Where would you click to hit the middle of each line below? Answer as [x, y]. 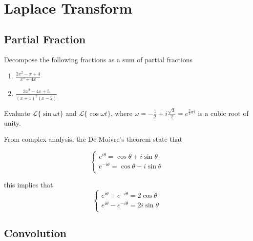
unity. [12, 122]
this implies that [29, 184]
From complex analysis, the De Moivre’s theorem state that [93, 139]
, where [121, 113]
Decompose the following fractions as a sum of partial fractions [98, 59]
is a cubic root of [223, 113]
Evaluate [17, 113]
